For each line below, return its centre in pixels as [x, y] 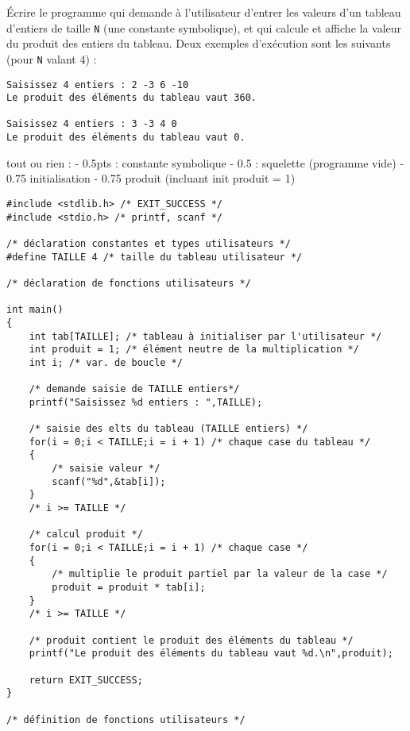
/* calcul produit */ [86, 535]
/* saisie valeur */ [106, 469]
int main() [35, 310]
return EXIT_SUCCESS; [86, 680]
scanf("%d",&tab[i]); [109, 481]
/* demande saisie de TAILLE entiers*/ [134, 389]
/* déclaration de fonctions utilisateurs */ [129, 283]
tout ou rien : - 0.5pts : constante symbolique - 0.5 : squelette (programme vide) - [205, 162]
